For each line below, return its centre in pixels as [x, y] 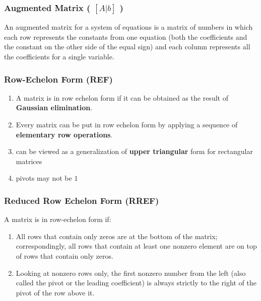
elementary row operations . [64, 134]
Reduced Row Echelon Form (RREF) [82, 200]
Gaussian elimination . [54, 107]
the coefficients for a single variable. [59, 56]
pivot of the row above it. [55, 292]
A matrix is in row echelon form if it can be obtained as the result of [122, 97]
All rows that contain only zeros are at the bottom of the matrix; [117, 236]
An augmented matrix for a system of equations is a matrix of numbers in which [128, 27]
